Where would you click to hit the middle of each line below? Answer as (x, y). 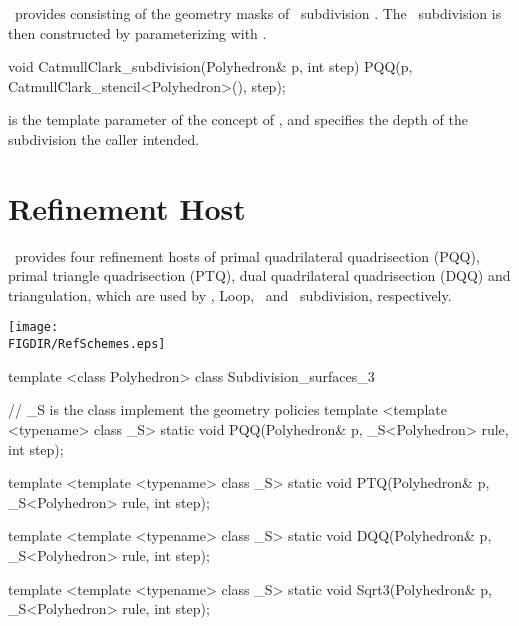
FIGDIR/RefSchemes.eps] (87, 344)
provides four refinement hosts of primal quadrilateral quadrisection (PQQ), (247, 255)
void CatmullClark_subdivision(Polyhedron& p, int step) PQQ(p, (210, 66)
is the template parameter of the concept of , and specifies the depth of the (238, 119)
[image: (33, 327)
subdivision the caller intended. (104, 138)
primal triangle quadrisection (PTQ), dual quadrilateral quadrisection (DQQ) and (259, 275)
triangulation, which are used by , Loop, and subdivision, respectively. (230, 294)
